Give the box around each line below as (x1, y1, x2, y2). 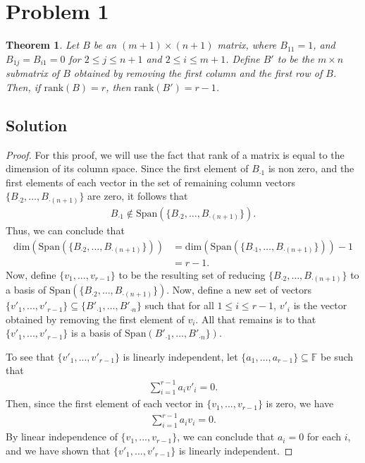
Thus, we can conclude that (6, 222, 125, 237)
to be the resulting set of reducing (118, 267, 266, 282)
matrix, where (217, 37, 277, 52)
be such (321, 349, 354, 363)
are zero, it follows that (87, 188, 188, 203)
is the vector (293, 298, 347, 313)
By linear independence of (6, 429, 118, 444)
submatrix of (6, 66, 60, 80)
